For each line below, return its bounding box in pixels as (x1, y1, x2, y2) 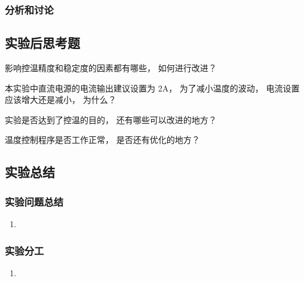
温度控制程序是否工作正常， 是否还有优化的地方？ (5, 133, 200, 146)
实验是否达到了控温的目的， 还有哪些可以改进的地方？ (5, 113, 217, 126)
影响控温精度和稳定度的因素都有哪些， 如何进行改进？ (5, 62, 217, 74)
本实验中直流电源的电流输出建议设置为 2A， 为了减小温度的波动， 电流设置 (5, 81, 300, 94)
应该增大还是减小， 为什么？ (5, 93, 116, 106)
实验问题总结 (5, 194, 64, 209)
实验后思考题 (5, 33, 80, 52)
